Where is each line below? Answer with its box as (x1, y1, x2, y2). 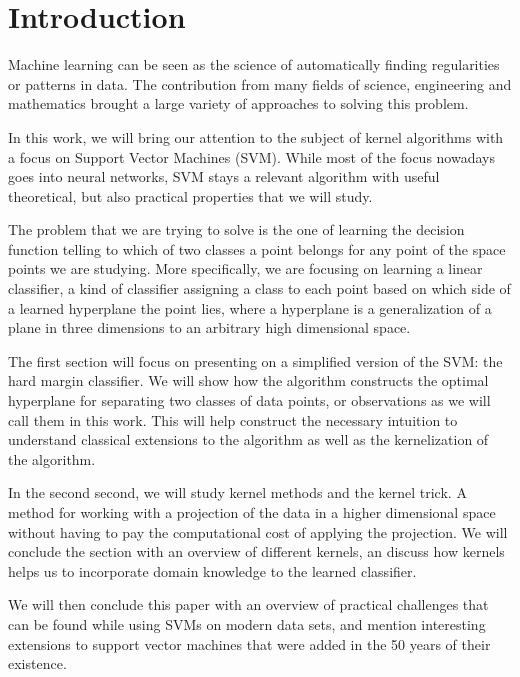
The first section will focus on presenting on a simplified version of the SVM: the (8, 350, 503, 371)
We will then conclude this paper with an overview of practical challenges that (8, 594, 489, 615)
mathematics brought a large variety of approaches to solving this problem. (8, 93, 469, 114)
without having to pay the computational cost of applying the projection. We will (8, 521, 508, 542)
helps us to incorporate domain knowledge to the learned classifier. (8, 560, 417, 581)
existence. (8, 653, 67, 674)
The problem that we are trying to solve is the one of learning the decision (8, 219, 465, 240)
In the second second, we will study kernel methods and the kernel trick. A (8, 482, 467, 503)
